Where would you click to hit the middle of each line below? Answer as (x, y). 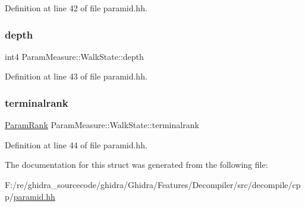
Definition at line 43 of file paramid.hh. (76, 76)
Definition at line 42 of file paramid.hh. (76, 8)
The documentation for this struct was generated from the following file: (136, 165)
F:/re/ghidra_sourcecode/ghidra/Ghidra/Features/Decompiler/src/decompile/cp (153, 184)
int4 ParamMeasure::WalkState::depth (74, 56)
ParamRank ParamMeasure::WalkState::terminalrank (102, 125)
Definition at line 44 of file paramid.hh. (76, 144)
